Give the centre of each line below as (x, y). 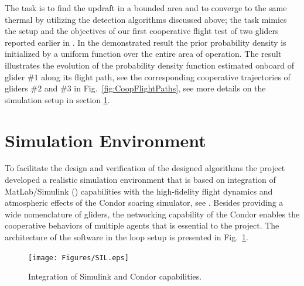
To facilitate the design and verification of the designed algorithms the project (145, 168)
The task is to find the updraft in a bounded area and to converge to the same (146, 8)
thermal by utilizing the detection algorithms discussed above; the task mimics (146, 19)
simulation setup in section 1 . (57, 99)
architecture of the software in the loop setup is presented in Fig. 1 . (127, 237)
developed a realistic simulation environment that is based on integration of (140, 180)
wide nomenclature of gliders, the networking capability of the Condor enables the (152, 214)
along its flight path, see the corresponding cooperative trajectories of (166, 76)
